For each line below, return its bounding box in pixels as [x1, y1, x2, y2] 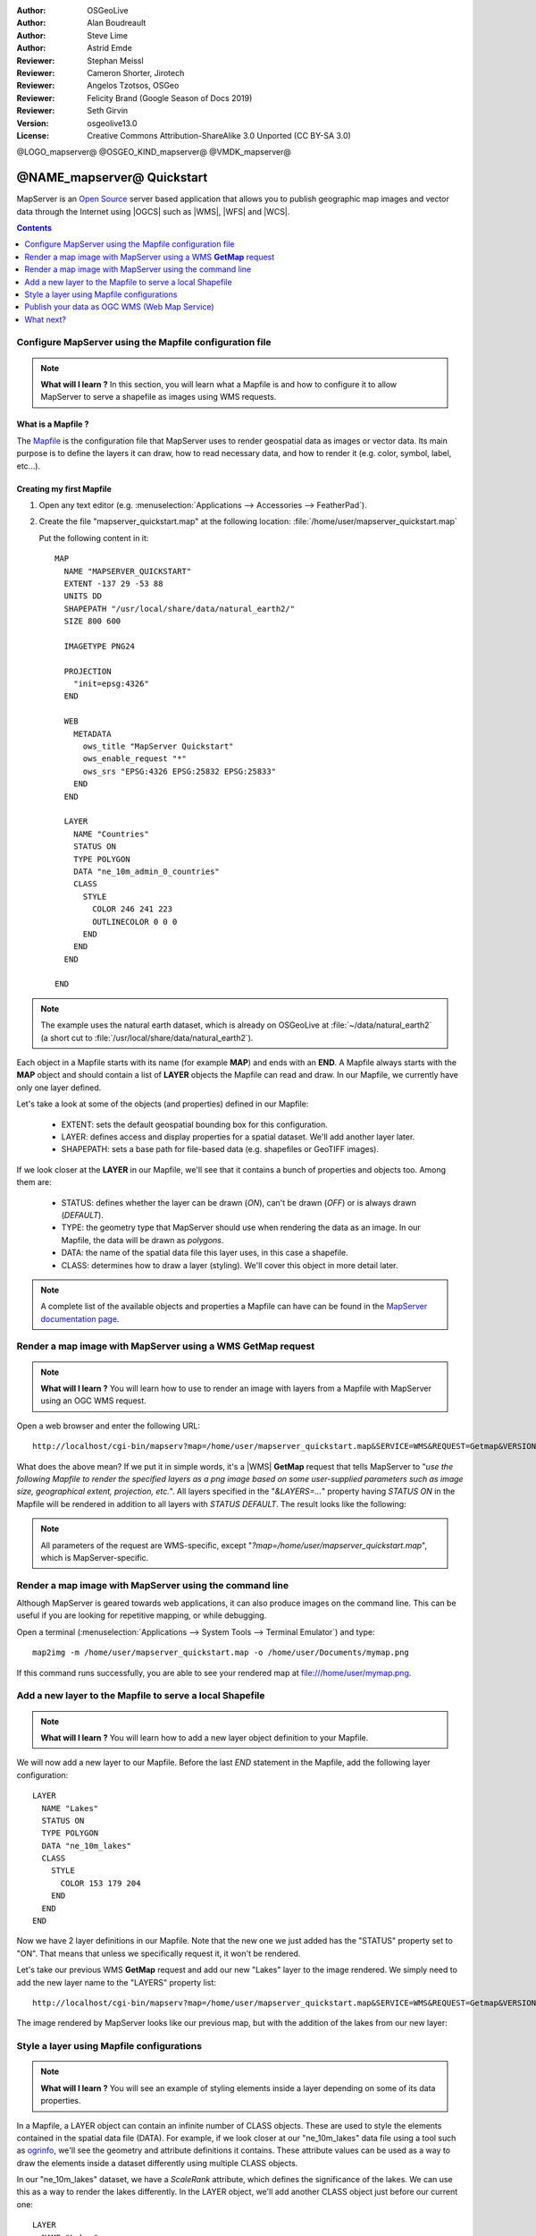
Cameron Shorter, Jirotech [87, 67, 185, 78]
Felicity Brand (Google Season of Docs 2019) [87, 92, 253, 103]
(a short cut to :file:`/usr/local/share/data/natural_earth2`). [40, 1032, 254, 1043]
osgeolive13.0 [87, 117, 138, 129]
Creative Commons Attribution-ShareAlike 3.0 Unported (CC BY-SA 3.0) [87, 130, 352, 140]
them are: [16, 1177, 53, 1188]
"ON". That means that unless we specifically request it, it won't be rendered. [16, 1948, 301, 1959]
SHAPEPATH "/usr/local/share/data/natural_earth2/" [63, 604, 295, 614]
